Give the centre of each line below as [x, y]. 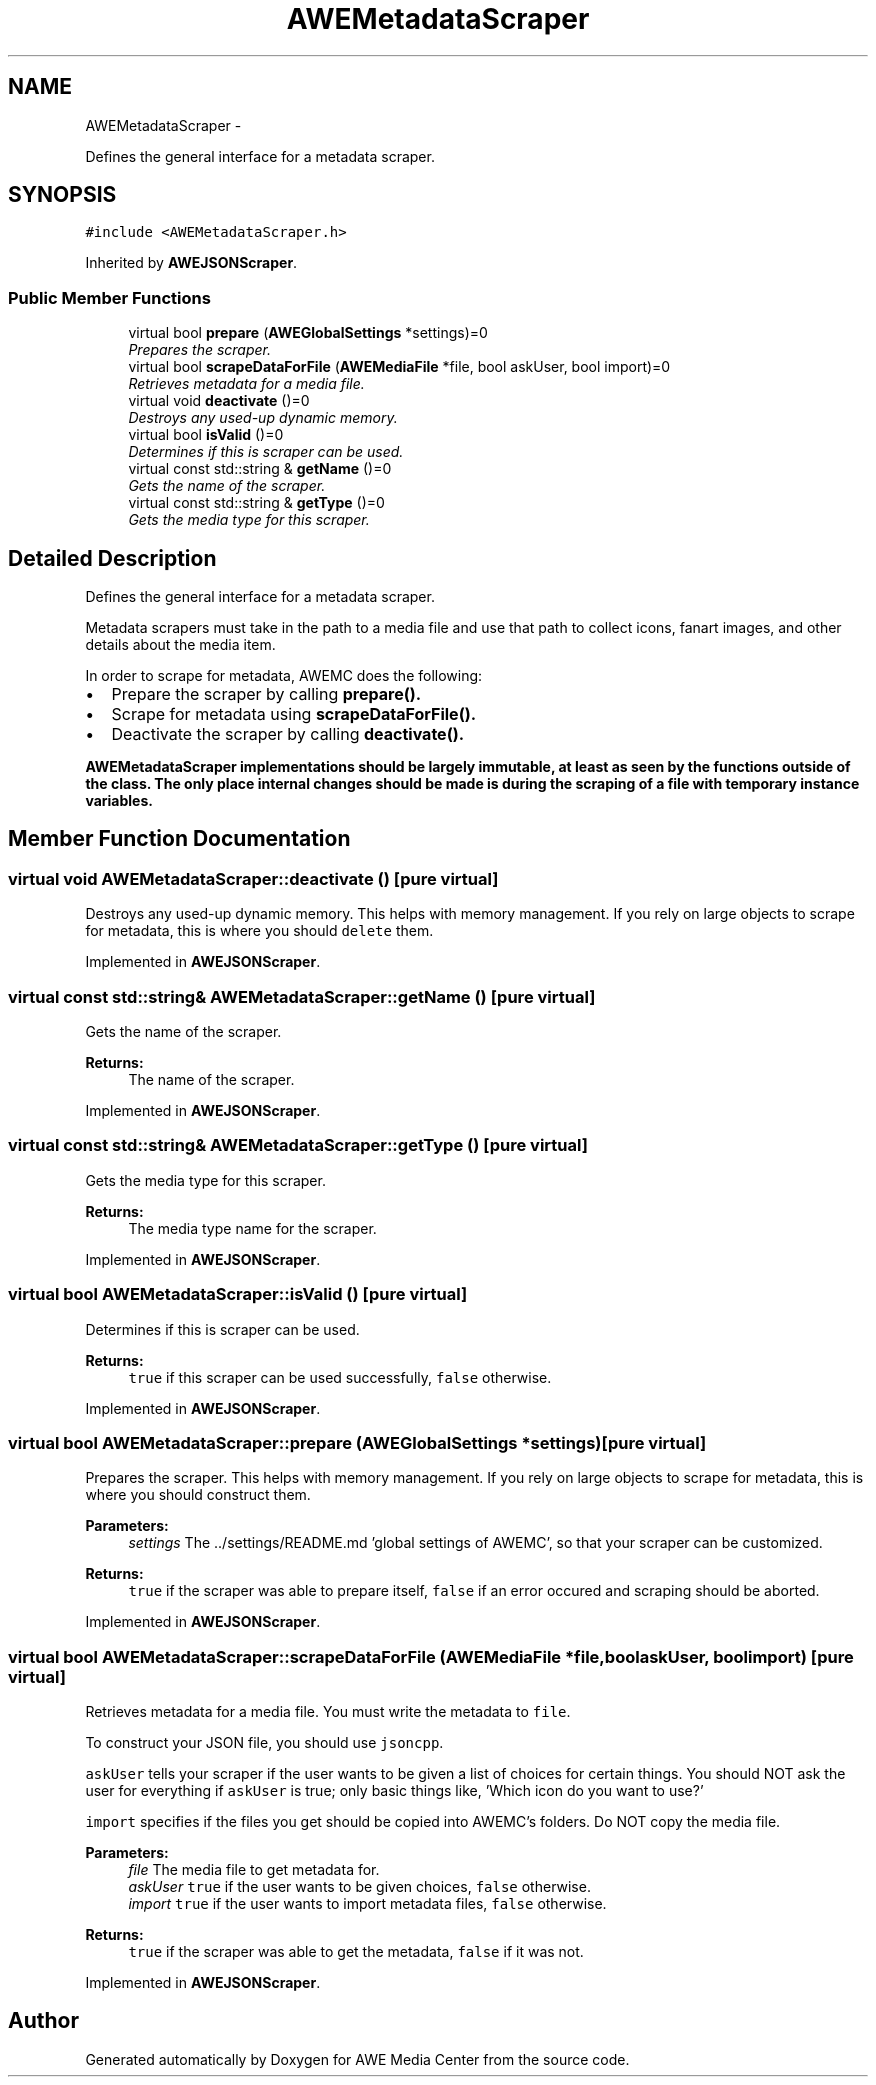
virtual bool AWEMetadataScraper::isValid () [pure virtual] [238, 1294]
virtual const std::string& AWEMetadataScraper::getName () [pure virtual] [302, 996]
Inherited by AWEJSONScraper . [191, 263]
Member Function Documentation [179, 839]
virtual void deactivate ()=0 [219, 401]
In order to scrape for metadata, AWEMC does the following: [284, 676]
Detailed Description [112, 558]
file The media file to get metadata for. [254, 1869]
